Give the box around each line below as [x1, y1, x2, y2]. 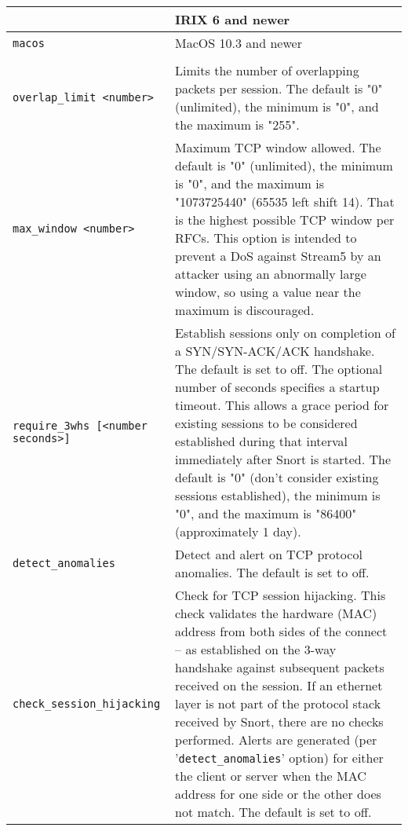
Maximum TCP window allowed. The [175, 138, 381, 156]
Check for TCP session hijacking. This [175, 586, 386, 604]
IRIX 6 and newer [175, 10, 290, 28]
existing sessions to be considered [175, 414, 358, 432]
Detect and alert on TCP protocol [175, 545, 362, 563]
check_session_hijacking [13, 697, 161, 710]
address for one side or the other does [175, 785, 381, 803]
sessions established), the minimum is [175, 486, 381, 504]
